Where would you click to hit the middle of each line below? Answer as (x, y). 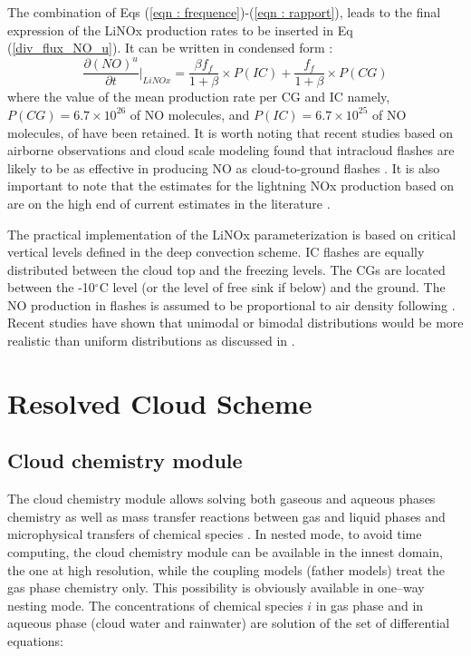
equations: (35, 640)
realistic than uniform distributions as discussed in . (151, 341)
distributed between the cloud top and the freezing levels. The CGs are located (226, 269)
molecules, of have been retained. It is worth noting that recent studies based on (231, 132)
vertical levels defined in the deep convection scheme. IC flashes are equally (216, 252)
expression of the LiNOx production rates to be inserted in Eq (180, 29)
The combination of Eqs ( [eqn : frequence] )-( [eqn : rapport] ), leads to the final (224, 12)
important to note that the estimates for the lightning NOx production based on (231, 186)
